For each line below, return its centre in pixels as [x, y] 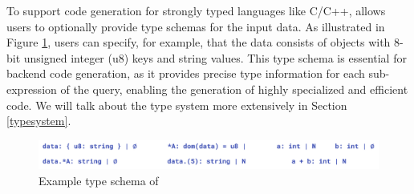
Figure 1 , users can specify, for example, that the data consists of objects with [199, 42]
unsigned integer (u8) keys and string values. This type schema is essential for [215, 57]
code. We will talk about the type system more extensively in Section [177, 105]
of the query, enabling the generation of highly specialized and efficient [234, 89]
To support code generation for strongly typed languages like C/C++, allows [196, 10]
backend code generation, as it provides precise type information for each [186, 73]
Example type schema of [99, 180]
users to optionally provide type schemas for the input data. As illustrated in [196, 26]
